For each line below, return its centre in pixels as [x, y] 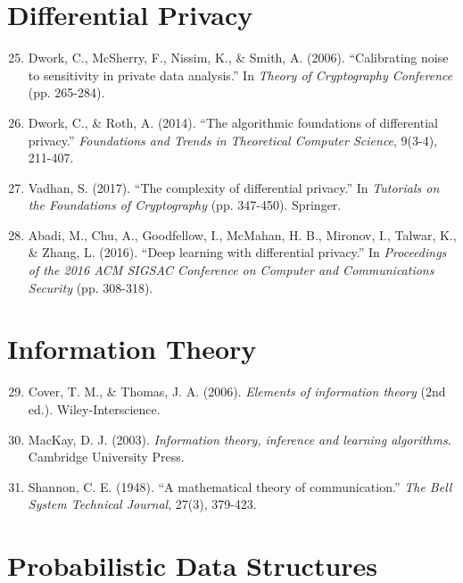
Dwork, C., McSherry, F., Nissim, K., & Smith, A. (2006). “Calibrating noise [238, 58]
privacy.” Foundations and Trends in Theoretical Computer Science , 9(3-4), [233, 140]
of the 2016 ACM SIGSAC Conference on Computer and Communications [231, 270]
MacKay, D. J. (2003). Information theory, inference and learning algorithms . [240, 439]
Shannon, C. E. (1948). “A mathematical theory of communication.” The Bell [240, 486]
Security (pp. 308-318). [91, 287]
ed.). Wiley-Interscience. [94, 408]
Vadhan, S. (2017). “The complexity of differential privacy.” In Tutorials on [234, 187]
